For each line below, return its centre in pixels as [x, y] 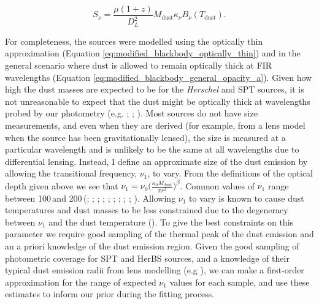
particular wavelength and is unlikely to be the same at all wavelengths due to [152, 149]
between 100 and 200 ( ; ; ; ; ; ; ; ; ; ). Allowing [90, 198]
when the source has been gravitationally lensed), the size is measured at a [145, 137]
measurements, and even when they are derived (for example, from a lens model [155, 125]
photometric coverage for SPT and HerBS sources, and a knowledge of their [147, 258]
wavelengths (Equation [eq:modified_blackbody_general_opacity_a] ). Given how [159, 77]
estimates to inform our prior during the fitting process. [110, 294]
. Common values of [217, 185]
